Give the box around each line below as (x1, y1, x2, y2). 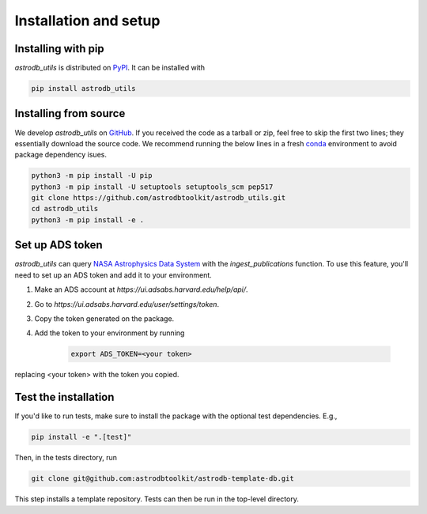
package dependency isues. (14, 150, 107, 160)
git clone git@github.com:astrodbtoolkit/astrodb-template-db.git (31, 474, 294, 483)
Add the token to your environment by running (34, 328, 185, 338)
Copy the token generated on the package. (34, 313, 175, 323)
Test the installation (14, 391, 115, 404)
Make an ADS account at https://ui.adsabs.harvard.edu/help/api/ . (34, 285, 248, 294)
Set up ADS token (14, 238, 103, 252)
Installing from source (14, 107, 126, 120)
